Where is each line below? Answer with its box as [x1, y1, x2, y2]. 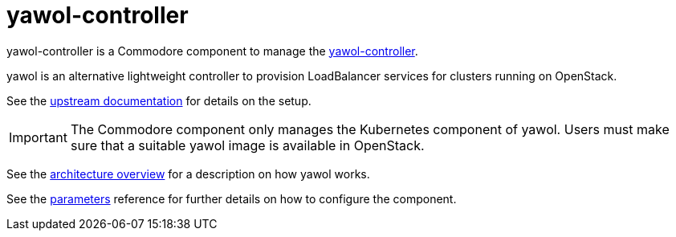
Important [9, 129, 67, 145]
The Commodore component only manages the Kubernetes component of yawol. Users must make [70, 121, 670, 137]
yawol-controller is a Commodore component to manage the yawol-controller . [6, 43, 418, 58]
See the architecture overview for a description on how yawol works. [6, 166, 370, 181]
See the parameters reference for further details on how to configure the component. [6, 191, 457, 206]
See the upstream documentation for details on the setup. [6, 93, 312, 108]
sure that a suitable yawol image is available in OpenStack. [70, 137, 425, 153]
